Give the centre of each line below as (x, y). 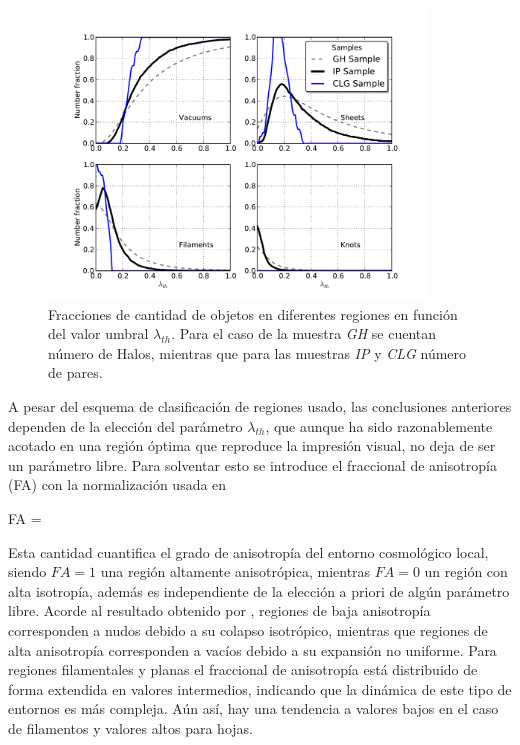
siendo (27, 571)
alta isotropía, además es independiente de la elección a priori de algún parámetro (259, 590)
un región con (466, 571)
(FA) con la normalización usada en (117, 484)
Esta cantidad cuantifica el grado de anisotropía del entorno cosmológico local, (248, 551)
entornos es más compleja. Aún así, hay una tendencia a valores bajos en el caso (253, 708)
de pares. (75, 372)
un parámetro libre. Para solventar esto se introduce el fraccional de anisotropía (252, 464)
